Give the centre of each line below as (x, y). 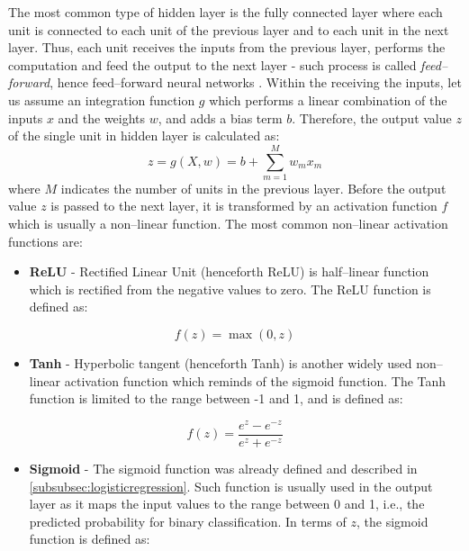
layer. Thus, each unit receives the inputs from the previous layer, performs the (227, 47)
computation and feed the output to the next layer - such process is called (212, 64)
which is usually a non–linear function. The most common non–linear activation (228, 224)
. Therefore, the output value (372, 117)
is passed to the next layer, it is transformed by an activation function (244, 206)
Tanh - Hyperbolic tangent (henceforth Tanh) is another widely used (221, 363)
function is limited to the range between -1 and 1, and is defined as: (216, 398)
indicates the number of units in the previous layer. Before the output (253, 188)
